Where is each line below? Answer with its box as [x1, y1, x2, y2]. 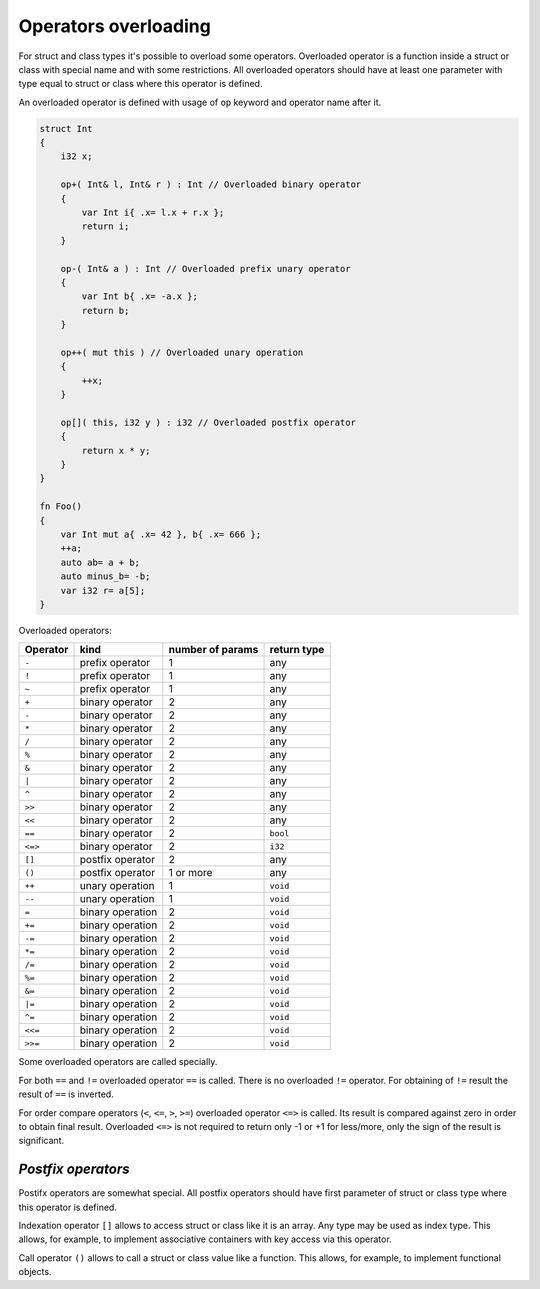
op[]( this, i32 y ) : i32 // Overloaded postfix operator [60, 416, 357, 428]
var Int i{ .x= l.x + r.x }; [81, 207, 225, 219]
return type [269, 643, 325, 657]
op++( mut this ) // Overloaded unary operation [60, 346, 304, 358]
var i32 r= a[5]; [60, 585, 146, 596]
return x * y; [81, 445, 151, 456]
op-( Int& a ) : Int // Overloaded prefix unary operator [60, 263, 351, 274]
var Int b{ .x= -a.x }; [81, 291, 199, 302]
